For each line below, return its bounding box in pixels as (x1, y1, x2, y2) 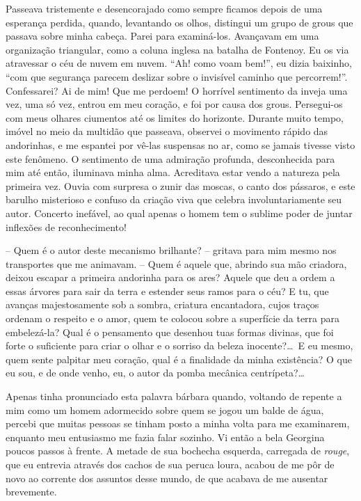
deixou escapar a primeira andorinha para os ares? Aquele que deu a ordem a (6, 270, 335, 285)
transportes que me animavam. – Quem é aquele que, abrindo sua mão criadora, (6, 256, 347, 271)
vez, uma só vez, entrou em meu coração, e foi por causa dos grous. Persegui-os (6, 97, 343, 111)
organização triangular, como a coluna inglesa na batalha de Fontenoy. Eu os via (6, 42, 349, 56)
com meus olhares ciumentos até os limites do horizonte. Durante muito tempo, (6, 110, 344, 125)
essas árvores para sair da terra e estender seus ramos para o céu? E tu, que (6, 283, 329, 298)
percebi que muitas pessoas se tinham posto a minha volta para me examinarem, (6, 416, 350, 431)
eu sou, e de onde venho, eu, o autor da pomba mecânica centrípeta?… (6, 365, 305, 380)
